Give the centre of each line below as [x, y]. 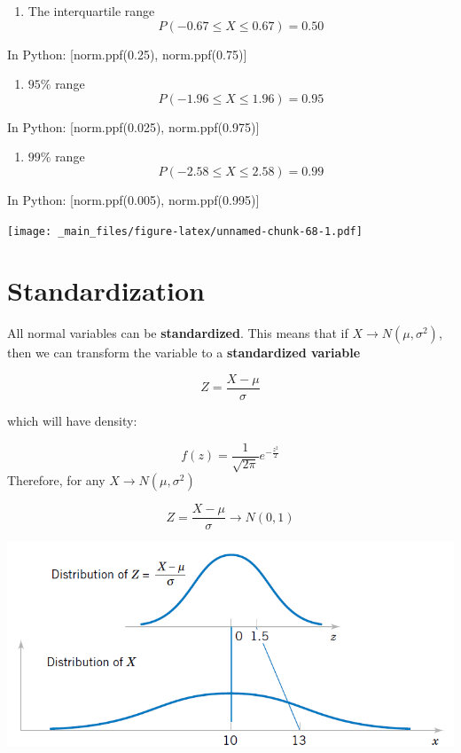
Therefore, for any [56, 480]
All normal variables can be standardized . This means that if [178, 333]
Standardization [106, 290]
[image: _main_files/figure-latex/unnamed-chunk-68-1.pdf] [185, 231]
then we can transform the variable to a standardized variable [184, 353]
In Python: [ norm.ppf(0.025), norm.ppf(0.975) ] [133, 126]
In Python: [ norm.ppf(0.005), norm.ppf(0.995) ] [133, 199]
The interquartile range [91, 11]
